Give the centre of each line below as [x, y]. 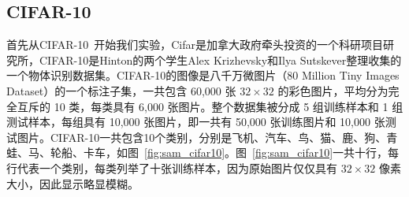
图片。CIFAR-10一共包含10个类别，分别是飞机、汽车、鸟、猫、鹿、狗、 [202, 137]
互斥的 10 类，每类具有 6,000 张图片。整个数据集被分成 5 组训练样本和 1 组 [210, 106]
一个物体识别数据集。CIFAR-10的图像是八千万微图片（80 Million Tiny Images [203, 75]
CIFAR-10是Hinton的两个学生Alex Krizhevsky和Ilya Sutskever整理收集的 [220, 59]
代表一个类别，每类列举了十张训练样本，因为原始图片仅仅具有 [177, 167]
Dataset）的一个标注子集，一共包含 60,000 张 [121, 90]
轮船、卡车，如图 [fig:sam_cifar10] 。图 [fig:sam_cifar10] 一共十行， [219, 152]
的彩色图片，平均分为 [333, 90]
